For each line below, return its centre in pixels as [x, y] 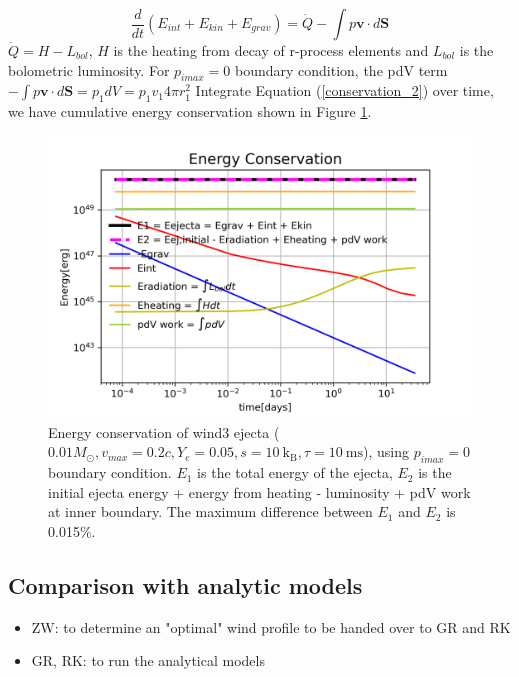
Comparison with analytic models [185, 584]
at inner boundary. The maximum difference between [210, 511]
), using [386, 451]
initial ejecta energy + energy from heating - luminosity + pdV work [259, 491]
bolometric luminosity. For [89, 69]
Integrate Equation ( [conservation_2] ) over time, [344, 90]
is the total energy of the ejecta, [295, 472]
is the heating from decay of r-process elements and [271, 50]
